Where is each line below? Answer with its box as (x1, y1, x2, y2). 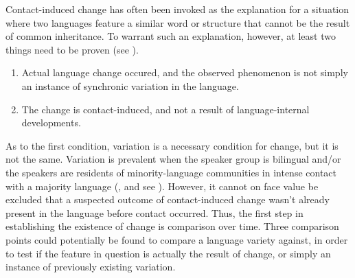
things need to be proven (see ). (5, 42, 139, 56)
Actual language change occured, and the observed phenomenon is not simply (21, 65, 348, 80)
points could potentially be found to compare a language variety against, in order (5, 232, 348, 246)
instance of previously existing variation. (5, 259, 176, 274)
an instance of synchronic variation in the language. (21, 78, 239, 93)
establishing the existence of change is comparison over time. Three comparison (5, 219, 339, 233)
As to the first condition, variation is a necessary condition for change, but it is (5, 138, 339, 152)
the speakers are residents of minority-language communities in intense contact (5, 165, 337, 179)
